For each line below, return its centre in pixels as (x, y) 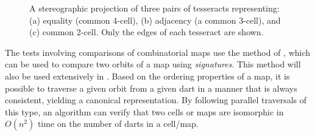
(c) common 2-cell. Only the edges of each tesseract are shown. (147, 32)
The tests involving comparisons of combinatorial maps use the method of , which (158, 52)
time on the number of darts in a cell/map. (118, 124)
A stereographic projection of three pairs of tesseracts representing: (154, 8)
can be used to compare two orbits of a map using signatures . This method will (153, 64)
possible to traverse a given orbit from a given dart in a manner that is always (151, 88)
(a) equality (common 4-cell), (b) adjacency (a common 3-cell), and (155, 20)
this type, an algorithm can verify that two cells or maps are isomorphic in (144, 111)
